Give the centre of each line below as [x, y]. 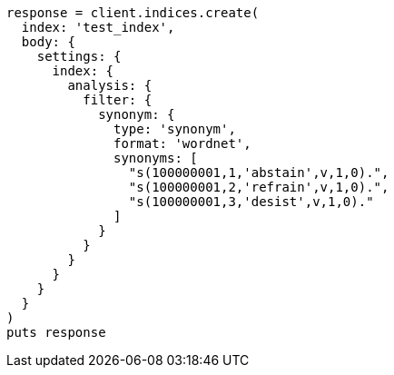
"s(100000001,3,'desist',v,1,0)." [251, 202]
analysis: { [110, 85]
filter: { [118, 100]
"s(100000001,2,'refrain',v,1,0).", [259, 187]
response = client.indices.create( [133, 13]
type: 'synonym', [175, 129]
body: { [48, 42]
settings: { [79, 56]
